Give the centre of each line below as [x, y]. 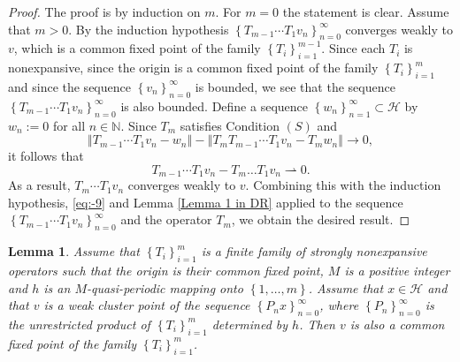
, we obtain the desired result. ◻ [321, 219]
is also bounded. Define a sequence [214, 106]
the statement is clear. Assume [366, 11]
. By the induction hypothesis [149, 29]
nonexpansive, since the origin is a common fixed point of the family [193, 68]
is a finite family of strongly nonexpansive [314, 251]
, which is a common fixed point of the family [137, 48]
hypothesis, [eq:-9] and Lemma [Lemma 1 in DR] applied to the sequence [206, 202]
